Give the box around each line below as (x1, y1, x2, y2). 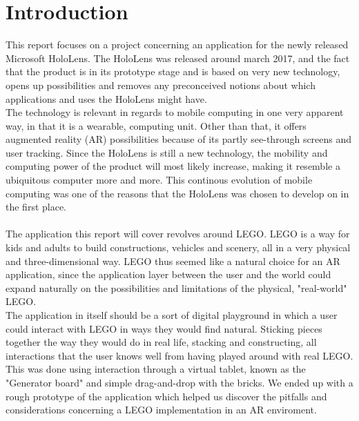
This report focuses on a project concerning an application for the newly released (6, 37, 349, 52)
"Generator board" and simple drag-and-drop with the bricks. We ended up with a (6, 375, 353, 389)
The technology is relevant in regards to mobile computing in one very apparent (6, 105, 344, 119)
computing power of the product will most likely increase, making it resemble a (6, 159, 340, 173)
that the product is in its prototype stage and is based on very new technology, (6, 64, 340, 79)
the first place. (6, 199, 67, 214)
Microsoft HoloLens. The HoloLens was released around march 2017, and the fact (6, 50, 350, 65)
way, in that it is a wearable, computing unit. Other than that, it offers (6, 118, 307, 133)
